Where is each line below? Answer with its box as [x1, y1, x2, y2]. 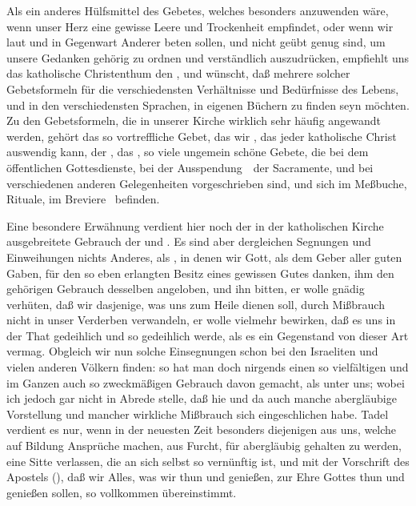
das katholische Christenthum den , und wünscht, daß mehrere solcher [6, 65, 350, 82]
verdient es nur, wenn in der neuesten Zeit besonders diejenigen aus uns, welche [6, 421, 397, 438]
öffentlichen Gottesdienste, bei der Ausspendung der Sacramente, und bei [6, 159, 374, 175]
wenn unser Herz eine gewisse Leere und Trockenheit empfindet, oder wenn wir [6, 18, 394, 34]
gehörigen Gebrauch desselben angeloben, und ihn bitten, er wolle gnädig [6, 280, 365, 297]
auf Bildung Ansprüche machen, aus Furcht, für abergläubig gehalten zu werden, [6, 437, 402, 454]
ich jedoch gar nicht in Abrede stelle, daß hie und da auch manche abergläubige [6, 390, 397, 407]
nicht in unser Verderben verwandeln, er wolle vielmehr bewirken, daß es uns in [6, 311, 396, 328]
